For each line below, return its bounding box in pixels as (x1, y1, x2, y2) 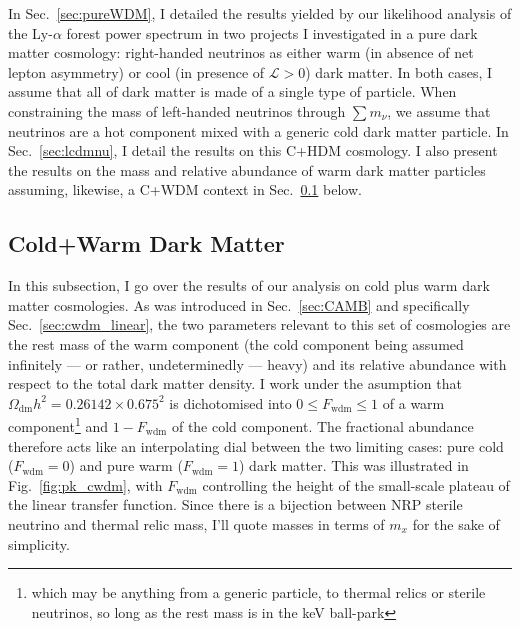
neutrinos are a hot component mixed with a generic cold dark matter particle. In (8, 120, 509, 141)
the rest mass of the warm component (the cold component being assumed (8, 333, 464, 354)
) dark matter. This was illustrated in (239, 455, 469, 476)
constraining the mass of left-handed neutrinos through (8, 100, 346, 121)
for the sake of (412, 513, 500, 534)
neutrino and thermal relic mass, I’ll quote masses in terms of (8, 513, 385, 534)
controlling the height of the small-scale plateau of (202, 474, 510, 495)
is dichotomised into (169, 392, 292, 413)
